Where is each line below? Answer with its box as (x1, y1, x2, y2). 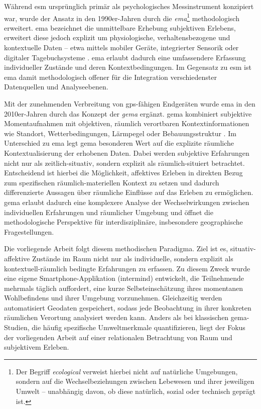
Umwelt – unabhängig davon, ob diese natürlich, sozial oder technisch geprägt (16, 386, 255, 396)
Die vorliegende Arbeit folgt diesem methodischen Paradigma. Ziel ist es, (4, 243, 228, 254)
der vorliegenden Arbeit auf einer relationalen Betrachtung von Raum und (4, 332, 232, 342)
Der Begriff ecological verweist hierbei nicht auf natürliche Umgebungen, (16, 366, 238, 376)
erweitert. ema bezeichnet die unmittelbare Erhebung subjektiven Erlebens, (4, 22, 236, 33)
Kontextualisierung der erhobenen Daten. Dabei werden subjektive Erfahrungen (4, 147, 249, 158)
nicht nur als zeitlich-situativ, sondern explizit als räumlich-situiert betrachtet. (4, 157, 245, 168)
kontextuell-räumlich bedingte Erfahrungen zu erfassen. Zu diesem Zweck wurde (4, 263, 250, 273)
